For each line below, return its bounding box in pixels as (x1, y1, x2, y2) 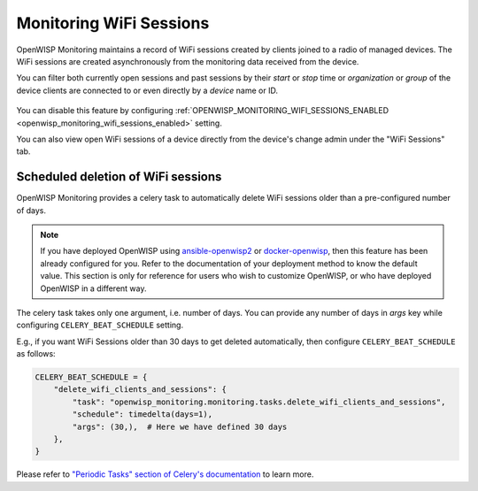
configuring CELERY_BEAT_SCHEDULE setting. (16, 319, 184, 331)
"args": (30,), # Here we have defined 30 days (72, 421, 288, 432)
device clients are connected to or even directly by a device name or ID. (16, 85, 279, 96)
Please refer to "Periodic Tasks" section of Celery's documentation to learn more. (16, 469, 314, 479)
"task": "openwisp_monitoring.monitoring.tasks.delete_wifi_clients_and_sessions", (72, 396, 446, 407)
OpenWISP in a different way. (40, 283, 147, 294)
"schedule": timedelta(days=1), (72, 410, 212, 419)
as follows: (16, 349, 57, 359)
